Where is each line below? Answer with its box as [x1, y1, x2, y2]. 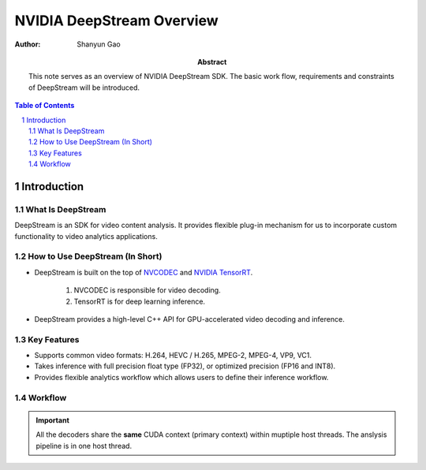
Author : [14, 39, 41, 49]
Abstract [197, 57, 227, 66]
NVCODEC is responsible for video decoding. [73, 285, 221, 295]
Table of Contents [14, 101, 75, 110]
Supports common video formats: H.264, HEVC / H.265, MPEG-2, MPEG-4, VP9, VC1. [34, 351, 312, 360]
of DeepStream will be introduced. [28, 83, 140, 92]
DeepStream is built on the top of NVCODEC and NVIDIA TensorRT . [34, 267, 253, 277]
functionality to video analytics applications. [14, 231, 158, 241]
